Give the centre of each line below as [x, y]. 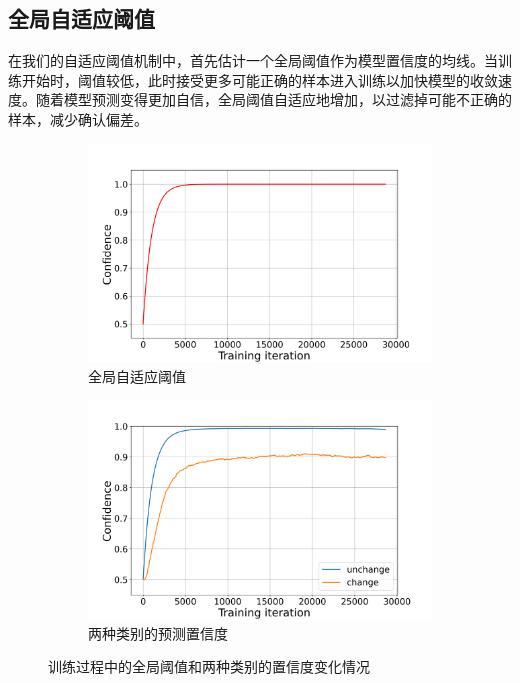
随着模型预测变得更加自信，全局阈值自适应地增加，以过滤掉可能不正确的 [273, 99]
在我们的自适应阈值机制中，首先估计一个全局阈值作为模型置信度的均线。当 [253, 60]
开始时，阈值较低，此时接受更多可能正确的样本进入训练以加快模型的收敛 [259, 79]
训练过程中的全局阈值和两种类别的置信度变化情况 [209, 666]
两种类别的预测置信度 [158, 632]
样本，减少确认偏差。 [78, 118]
